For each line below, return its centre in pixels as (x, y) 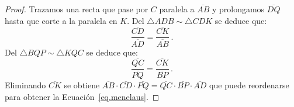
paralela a (177, 9)
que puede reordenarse (249, 85)
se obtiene (82, 85)
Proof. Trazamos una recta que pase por (77, 9)
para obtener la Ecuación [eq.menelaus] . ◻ (82, 97)
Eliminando (25, 85)
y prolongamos (238, 9)
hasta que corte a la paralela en (61, 20)
